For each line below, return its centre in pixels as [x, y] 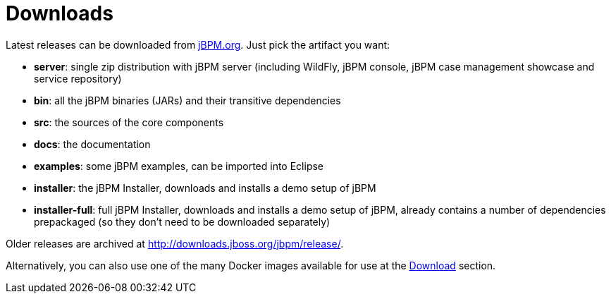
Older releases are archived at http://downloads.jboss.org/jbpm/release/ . [175, 243]
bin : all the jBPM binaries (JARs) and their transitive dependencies [187, 100]
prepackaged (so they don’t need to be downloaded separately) [182, 221]
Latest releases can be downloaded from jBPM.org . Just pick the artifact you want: [198, 44]
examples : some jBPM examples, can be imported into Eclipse [179, 166]
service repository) [78, 78]
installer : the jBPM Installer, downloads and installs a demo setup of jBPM [205, 188]
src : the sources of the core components [129, 122]
